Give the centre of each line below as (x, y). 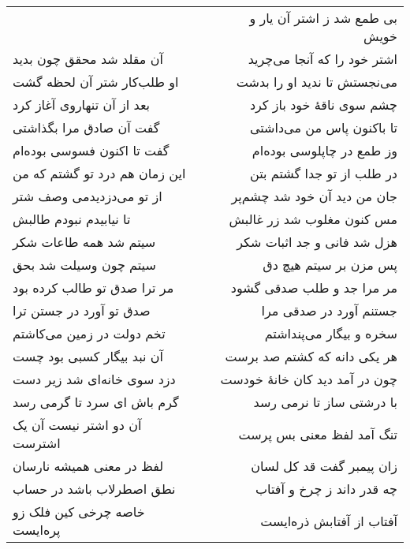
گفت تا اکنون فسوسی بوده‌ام (91, 150)
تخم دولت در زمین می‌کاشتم (89, 333)
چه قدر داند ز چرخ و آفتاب (326, 489)
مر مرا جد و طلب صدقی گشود (314, 288)
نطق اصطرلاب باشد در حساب (94, 489)
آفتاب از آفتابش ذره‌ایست (329, 521)
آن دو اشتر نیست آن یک (77, 425)
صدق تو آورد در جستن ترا (82, 310)
